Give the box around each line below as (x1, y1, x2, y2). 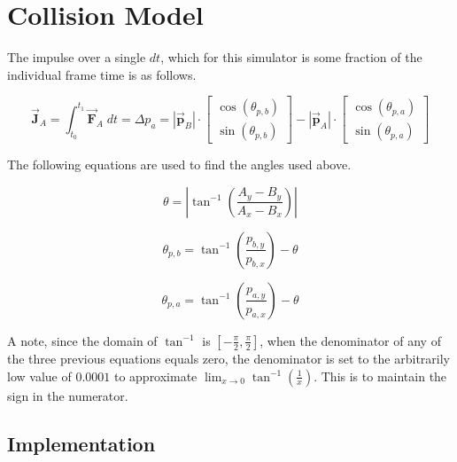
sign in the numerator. (7, 386, 128, 404)
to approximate (113, 366, 198, 385)
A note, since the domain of (7, 331, 158, 349)
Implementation (7, 429, 156, 457)
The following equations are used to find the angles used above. (7, 155, 352, 174)
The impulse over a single (7, 48, 146, 67)
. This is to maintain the (314, 366, 447, 385)
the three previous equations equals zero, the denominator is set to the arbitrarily (7, 348, 450, 367)
